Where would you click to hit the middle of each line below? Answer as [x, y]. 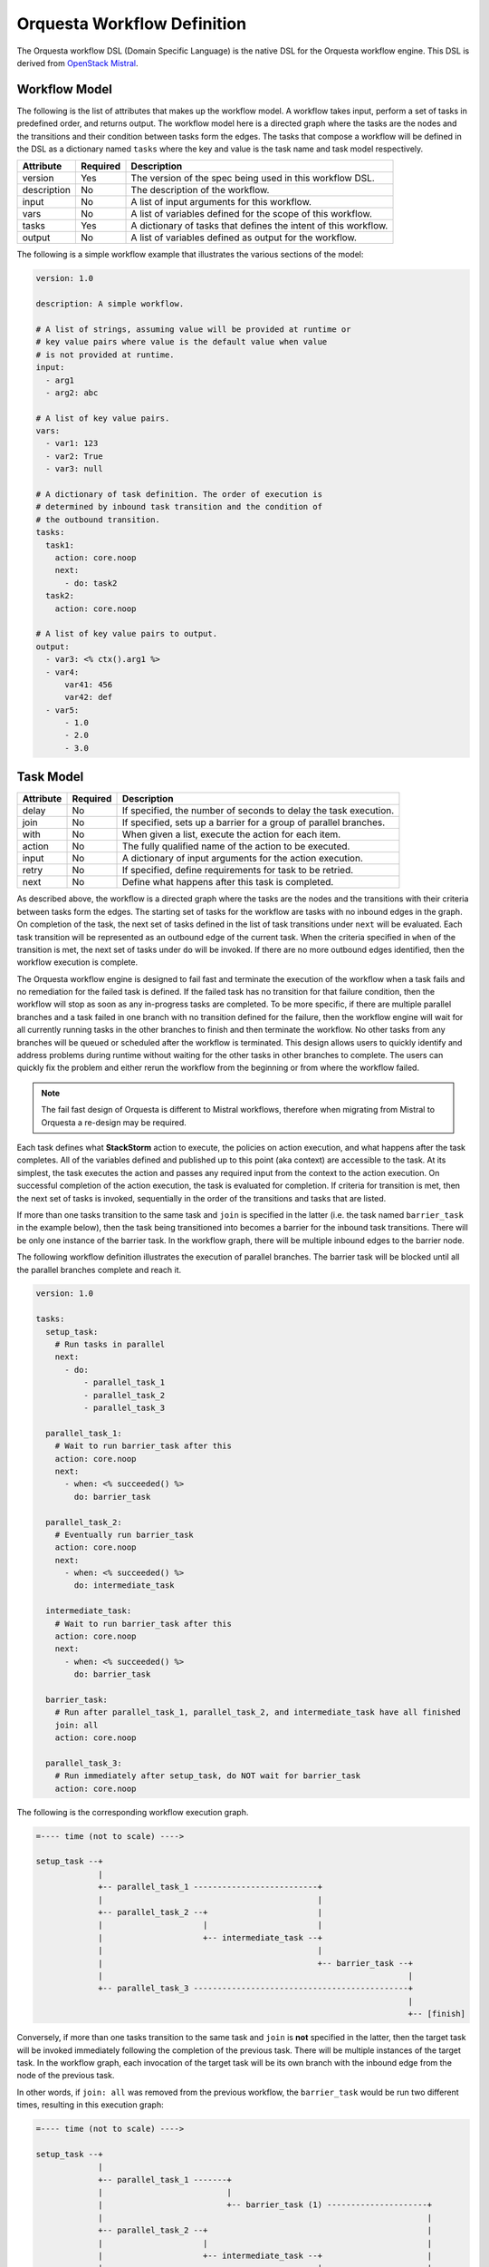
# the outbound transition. [98, 520]
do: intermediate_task [125, 1586]
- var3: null [74, 469]
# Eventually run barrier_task [124, 1534]
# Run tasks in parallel [110, 1345]
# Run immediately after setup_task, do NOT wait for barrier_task [208, 1776]
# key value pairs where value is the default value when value [182, 342]
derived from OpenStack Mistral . [78, 63]
